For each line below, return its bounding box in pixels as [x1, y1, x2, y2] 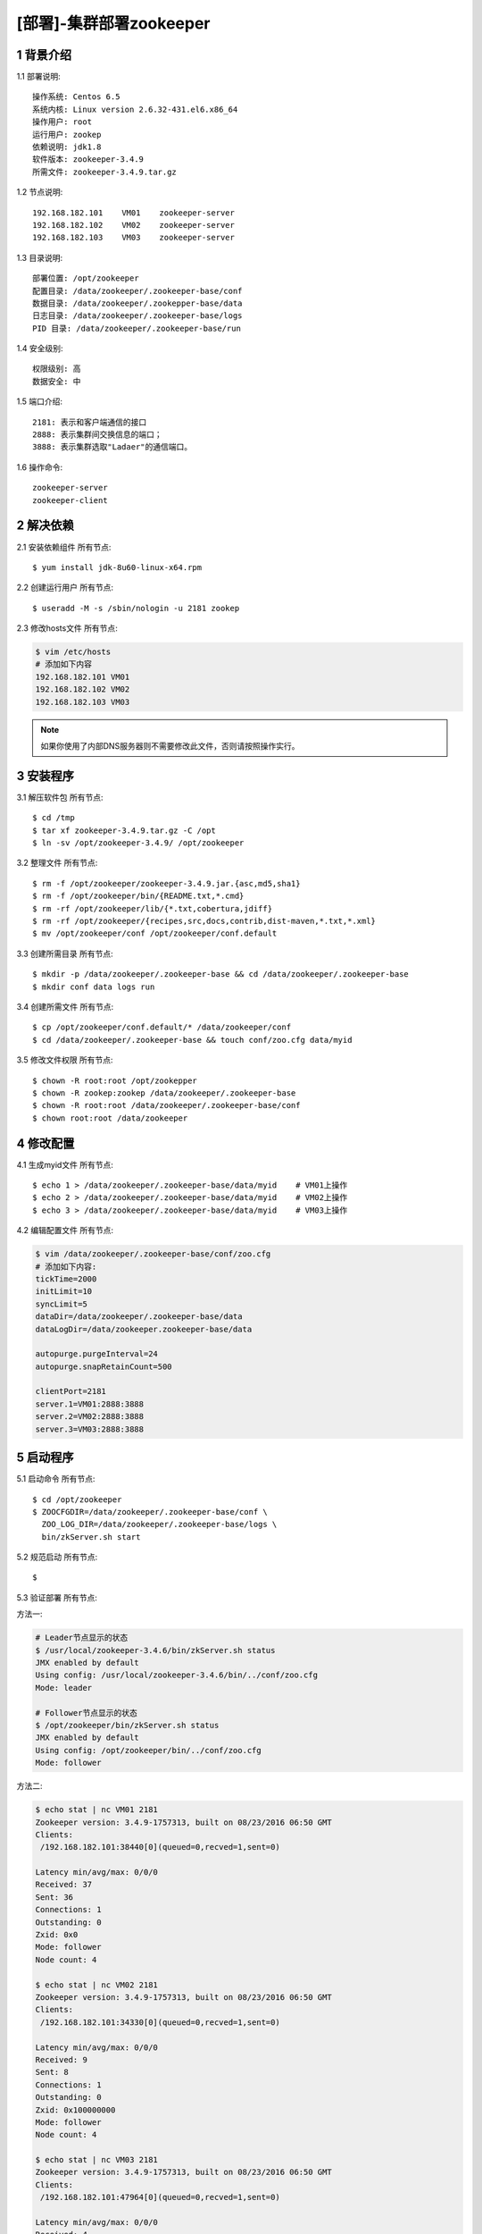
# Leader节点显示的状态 [35, 1633, 129, 1643]
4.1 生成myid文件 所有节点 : [16, 1159, 113, 1170]
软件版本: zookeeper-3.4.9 [32, 155, 145, 164]
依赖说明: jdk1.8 [32, 142, 102, 152]
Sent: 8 [35, 2067, 69, 2078]
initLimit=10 [35, 1287, 93, 1297]
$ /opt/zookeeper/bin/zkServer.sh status [35, 1720, 220, 1730]
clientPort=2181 [35, 1386, 107, 1397]
